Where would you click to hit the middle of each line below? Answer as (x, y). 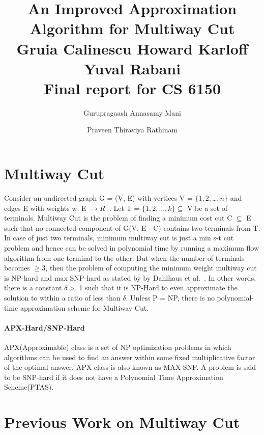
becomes (17, 268)
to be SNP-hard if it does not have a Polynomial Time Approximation (114, 377)
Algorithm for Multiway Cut (132, 28)
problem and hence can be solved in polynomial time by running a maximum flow (132, 247)
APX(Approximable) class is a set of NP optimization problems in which (118, 347)
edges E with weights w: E (45, 208)
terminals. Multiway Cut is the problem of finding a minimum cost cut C (118, 218)
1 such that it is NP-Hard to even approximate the (158, 288)
